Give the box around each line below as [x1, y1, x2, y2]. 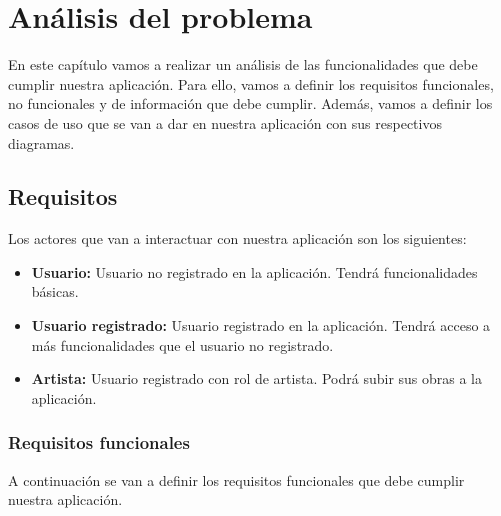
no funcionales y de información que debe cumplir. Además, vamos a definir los [8, 93, 493, 114]
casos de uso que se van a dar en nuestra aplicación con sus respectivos [8, 112, 442, 133]
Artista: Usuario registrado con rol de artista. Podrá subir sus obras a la [31, 368, 483, 389]
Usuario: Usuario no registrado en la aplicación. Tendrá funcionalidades [31, 261, 478, 282]
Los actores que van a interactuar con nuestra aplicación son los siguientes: [8, 228, 467, 249]
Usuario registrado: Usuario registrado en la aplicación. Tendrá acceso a [31, 315, 491, 336]
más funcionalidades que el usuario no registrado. [31, 334, 334, 355]
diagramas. [8, 132, 75, 153]
